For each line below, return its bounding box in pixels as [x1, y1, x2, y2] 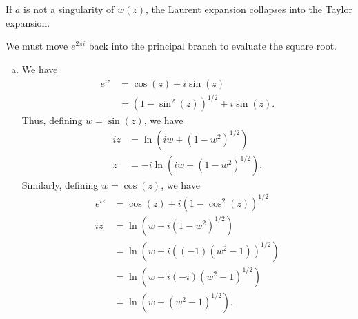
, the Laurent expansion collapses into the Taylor [146, 2, 352, 16]
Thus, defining [21, 113, 83, 127]
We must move [6, 39, 68, 53]
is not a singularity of [23, 2, 115, 16]
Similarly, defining [21, 177, 99, 192]
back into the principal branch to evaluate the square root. [88, 39, 337, 53]
